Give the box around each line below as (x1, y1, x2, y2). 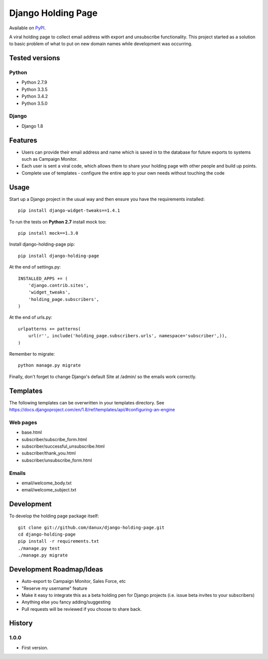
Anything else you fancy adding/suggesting (21, 599, 111, 605)
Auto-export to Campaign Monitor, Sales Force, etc (21, 578, 126, 584)
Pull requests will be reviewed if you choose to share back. (21, 606, 142, 612)
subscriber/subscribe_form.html (21, 436, 87, 442)
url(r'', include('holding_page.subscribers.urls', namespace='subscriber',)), (28, 333, 228, 339)
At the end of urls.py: (9, 314, 53, 320)
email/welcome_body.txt (21, 480, 72, 486)
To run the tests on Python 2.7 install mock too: (9, 219, 107, 225)
